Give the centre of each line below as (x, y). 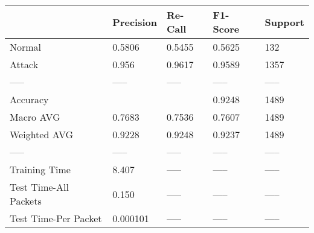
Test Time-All (39, 187)
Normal (26, 47)
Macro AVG (35, 117)
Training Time (40, 169)
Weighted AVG (42, 134)
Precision (135, 22)
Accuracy (29, 99)
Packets (26, 201)
